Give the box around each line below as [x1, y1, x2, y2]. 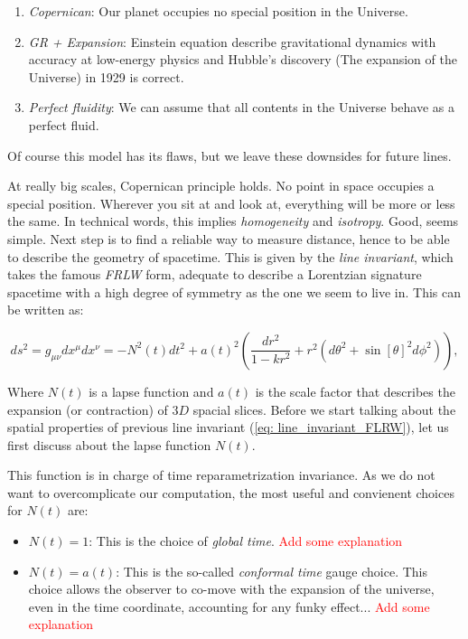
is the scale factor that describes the [255, 381, 455, 400]
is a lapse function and [89, 381, 214, 400]
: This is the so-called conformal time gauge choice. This [116, 561, 427, 580]
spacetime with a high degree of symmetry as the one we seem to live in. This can [7, 282, 462, 301]
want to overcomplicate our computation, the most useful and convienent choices [7, 483, 454, 502]
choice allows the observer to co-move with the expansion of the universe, [28, 579, 435, 598]
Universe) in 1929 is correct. [28, 67, 184, 86]
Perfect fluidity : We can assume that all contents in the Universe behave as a [28, 98, 455, 117]
